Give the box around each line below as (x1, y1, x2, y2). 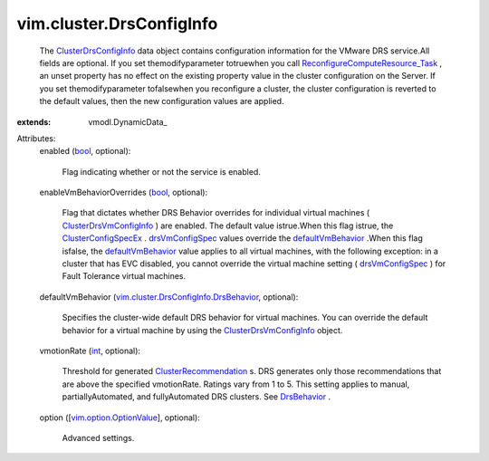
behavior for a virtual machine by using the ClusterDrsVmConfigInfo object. (62, 324, 343, 335)
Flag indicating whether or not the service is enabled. (62, 166, 262, 177)
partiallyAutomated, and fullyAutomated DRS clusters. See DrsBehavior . (62, 391, 331, 402)
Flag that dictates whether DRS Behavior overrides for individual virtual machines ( (62, 207, 370, 218)
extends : (16, 116, 52, 127)
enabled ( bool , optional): (39, 146, 131, 157)
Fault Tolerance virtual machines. (62, 271, 187, 282)
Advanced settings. (62, 432, 135, 443)
